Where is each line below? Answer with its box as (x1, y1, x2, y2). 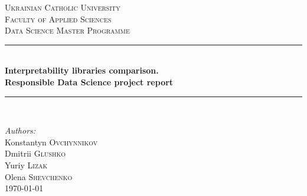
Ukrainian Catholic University (5, 1, 120, 13)
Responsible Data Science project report (5, 75, 174, 88)
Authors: (5, 124, 36, 137)
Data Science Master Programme (5, 24, 130, 36)
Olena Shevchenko (5, 170, 73, 182)
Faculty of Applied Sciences (5, 12, 112, 25)
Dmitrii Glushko (5, 147, 66, 160)
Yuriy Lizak (5, 158, 48, 171)
